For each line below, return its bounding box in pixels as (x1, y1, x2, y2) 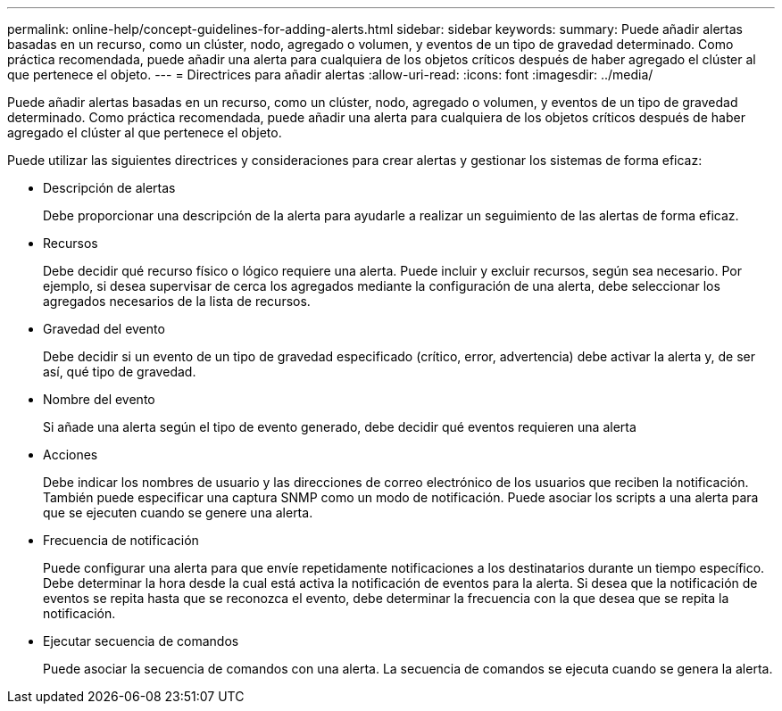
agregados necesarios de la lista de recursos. (43, 293, 311, 309)
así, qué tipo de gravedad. (43, 364, 196, 379)
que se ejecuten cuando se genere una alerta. (43, 505, 313, 520)
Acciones (43, 447, 98, 462)
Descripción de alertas (43, 180, 176, 195)
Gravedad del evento (43, 321, 165, 336)
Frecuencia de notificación (43, 533, 199, 548)
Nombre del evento (43, 392, 155, 407)
